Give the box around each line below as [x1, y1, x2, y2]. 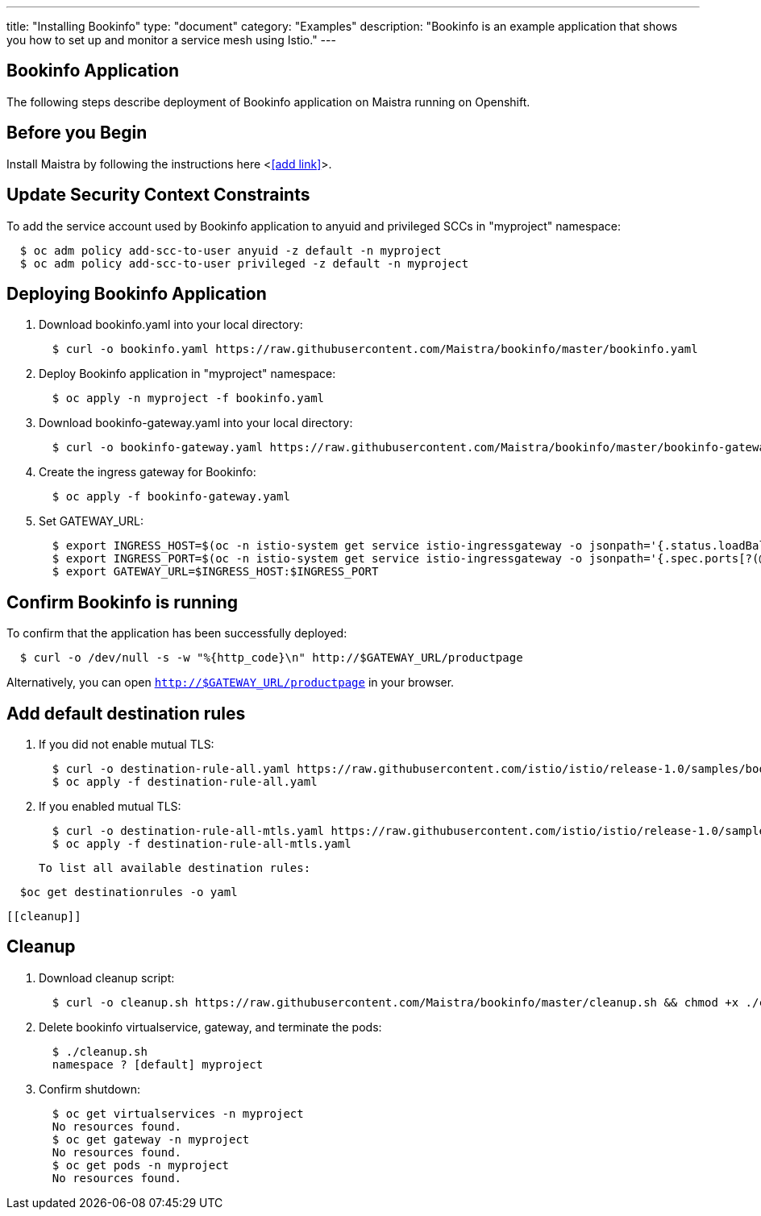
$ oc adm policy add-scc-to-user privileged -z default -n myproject [19, 256, 469, 270]
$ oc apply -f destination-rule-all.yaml [52, 775, 318, 789]
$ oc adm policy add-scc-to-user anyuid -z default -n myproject [19, 243, 442, 257]
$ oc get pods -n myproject [52, 1158, 230, 1172]
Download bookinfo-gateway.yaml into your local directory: [39, 416, 353, 430]
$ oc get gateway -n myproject [52, 1132, 250, 1146]
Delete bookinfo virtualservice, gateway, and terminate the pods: [39, 1019, 382, 1034]
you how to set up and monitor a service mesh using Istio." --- [6, 33, 336, 47]
